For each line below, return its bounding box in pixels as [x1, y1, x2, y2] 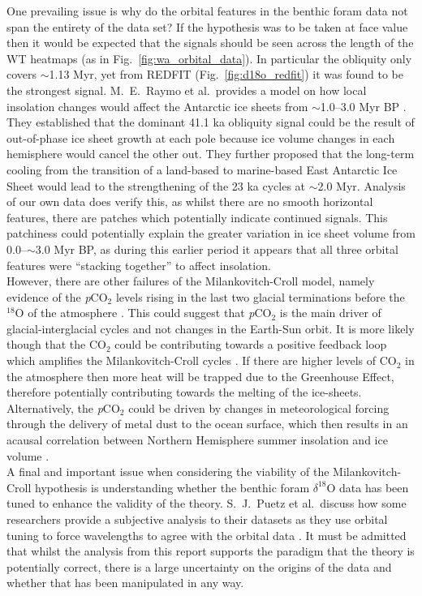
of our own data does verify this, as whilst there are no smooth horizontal [6, 193, 373, 210]
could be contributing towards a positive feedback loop [114, 336, 387, 353]
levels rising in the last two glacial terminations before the [115, 288, 405, 305]
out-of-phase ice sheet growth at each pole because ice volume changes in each [6, 129, 395, 146]
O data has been [326, 478, 409, 495]
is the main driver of [279, 304, 381, 321]
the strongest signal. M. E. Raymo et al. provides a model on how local [6, 81, 367, 98]
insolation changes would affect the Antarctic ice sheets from [6, 97, 308, 114]
